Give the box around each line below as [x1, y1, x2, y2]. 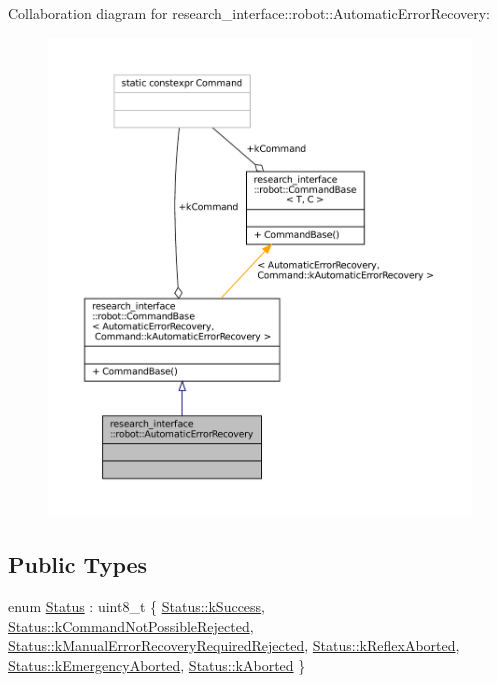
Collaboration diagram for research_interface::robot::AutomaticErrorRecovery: [8, 3, 491, 23]
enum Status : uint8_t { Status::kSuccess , [8, 596, 266, 617]
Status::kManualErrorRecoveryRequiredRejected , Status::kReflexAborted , [8, 635, 460, 656]
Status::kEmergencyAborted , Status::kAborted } [8, 654, 306, 675]
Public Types [8, 549, 148, 580]
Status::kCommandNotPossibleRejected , [8, 615, 254, 636]
